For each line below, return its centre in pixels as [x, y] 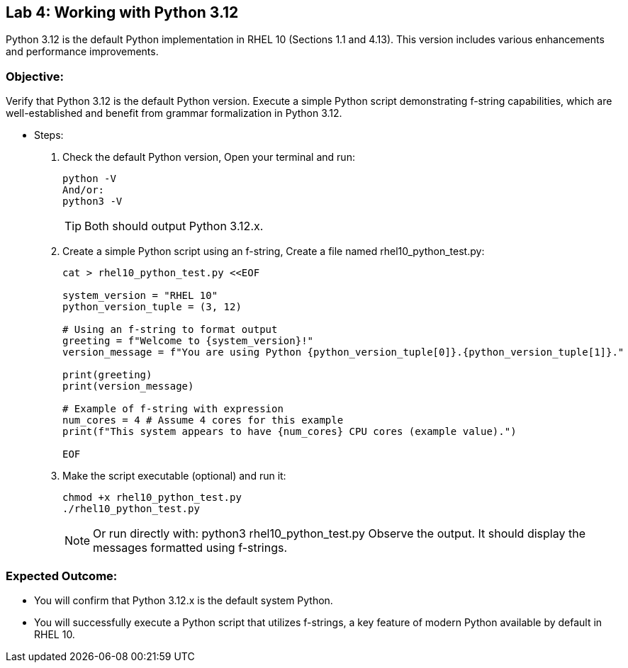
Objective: [35, 76]
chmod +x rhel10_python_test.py [152, 498]
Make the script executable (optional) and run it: [174, 476]
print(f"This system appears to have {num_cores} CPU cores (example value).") [290, 432]
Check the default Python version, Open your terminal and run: [209, 157]
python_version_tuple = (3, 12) [152, 307]
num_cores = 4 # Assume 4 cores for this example [203, 420]
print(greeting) [107, 375]
